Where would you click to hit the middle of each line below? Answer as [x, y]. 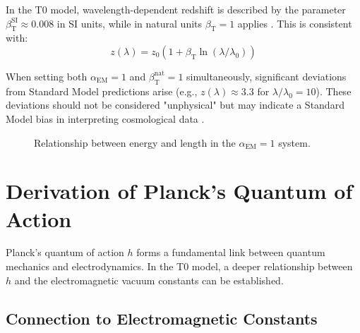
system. [294, 142]
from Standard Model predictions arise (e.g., [102, 91]
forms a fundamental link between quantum [231, 252]
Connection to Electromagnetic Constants [162, 318]
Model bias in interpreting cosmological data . [105, 118]
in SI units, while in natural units [130, 23]
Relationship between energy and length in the [135, 142]
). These [334, 91]
